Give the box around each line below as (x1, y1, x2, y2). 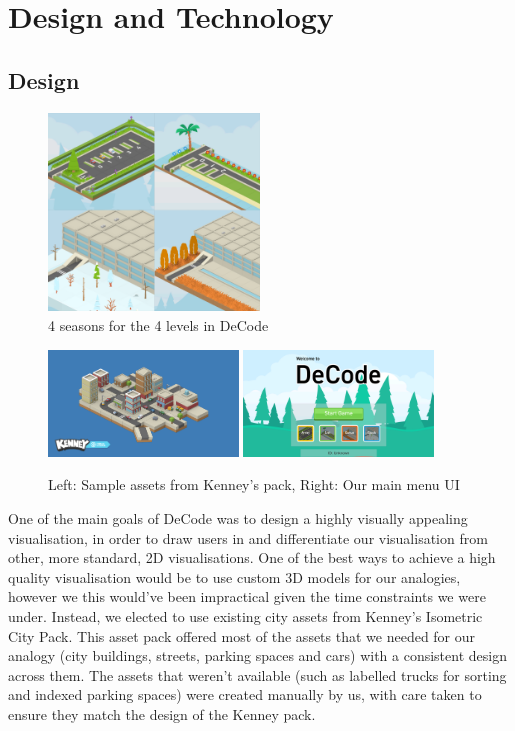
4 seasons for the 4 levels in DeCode (48, 314, 269, 335)
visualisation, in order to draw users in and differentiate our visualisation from (8, 527, 488, 548)
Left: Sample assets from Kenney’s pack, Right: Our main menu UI (48, 474, 460, 495)
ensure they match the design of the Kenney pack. (8, 703, 316, 724)
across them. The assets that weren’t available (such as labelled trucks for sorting (8, 664, 507, 685)
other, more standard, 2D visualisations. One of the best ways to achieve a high (8, 547, 496, 568)
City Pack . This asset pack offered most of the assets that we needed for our (8, 625, 476, 646)
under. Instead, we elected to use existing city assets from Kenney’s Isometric (8, 605, 483, 626)
